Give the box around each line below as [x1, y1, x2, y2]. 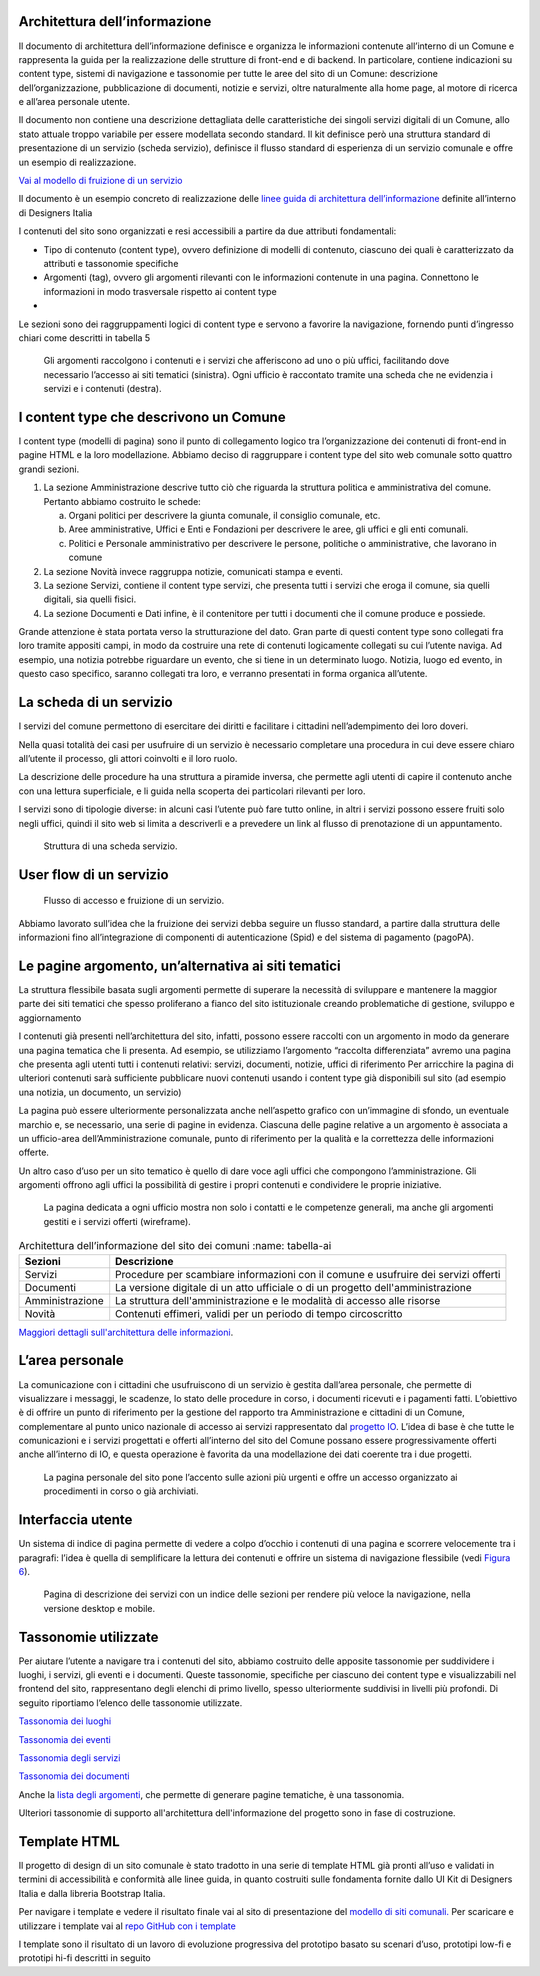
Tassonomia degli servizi [18, 1751, 121, 1764]
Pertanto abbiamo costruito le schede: [43, 495, 202, 507]
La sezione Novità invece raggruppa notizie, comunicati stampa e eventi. [43, 565, 344, 577]
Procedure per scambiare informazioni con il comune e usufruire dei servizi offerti [115, 1267, 501, 1281]
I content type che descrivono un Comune [18, 408, 286, 425]
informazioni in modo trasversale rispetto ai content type [43, 285, 277, 297]
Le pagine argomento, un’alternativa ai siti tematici [18, 957, 341, 974]
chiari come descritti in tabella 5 [18, 331, 151, 344]
